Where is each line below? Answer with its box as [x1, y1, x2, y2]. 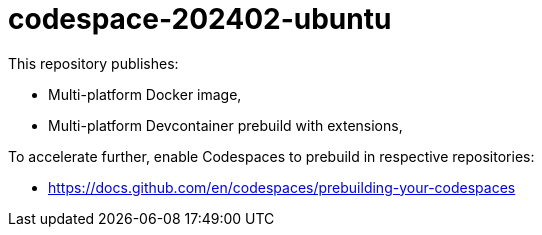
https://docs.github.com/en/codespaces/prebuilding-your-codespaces [48, 178, 516, 196]
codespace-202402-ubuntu [8, 2, 392, 36]
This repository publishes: [8, 54, 179, 72]
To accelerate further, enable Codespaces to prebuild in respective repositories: [8, 147, 535, 165]
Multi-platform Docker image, [48, 85, 242, 103]
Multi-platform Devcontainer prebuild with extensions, [48, 116, 403, 134]
